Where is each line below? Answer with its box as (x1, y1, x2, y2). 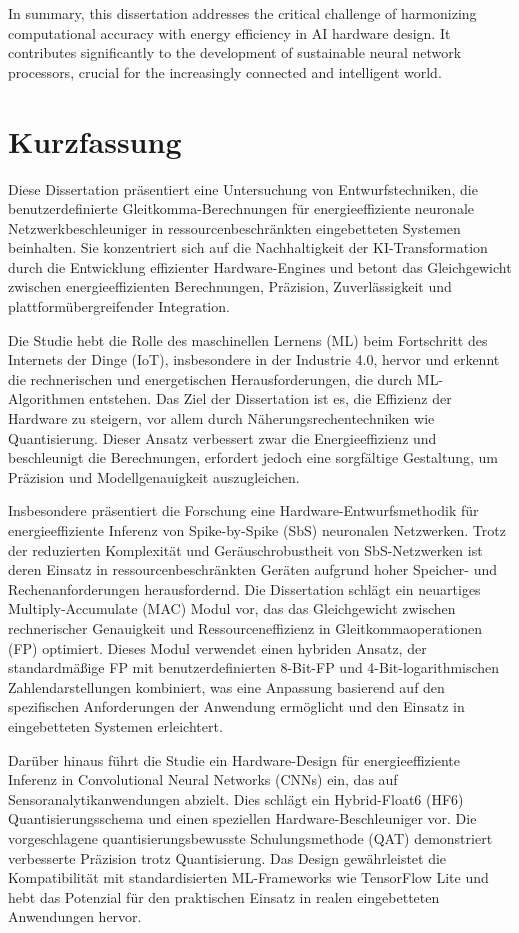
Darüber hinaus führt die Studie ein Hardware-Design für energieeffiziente (8, 749, 460, 770)
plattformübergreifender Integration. (8, 296, 230, 317)
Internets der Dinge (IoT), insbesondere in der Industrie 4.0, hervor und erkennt (8, 349, 500, 370)
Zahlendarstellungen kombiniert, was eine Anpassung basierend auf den (8, 676, 445, 697)
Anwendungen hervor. (8, 906, 142, 927)
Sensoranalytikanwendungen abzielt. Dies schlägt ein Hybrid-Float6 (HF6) (8, 788, 464, 809)
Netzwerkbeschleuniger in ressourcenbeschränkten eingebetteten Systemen (8, 217, 461, 238)
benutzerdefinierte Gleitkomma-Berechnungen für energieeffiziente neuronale (8, 198, 475, 219)
